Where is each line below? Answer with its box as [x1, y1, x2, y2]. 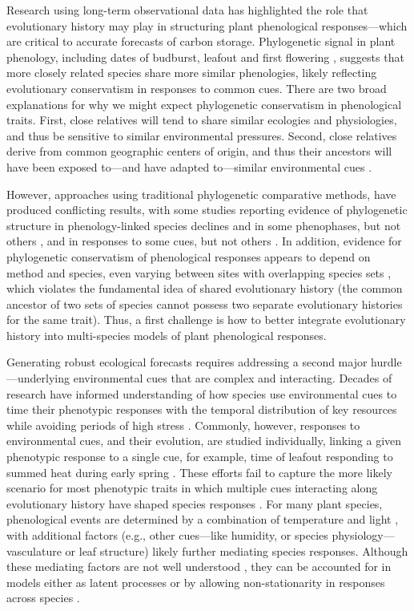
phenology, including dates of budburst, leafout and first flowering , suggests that [6, 48, 404, 65]
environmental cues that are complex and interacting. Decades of [73, 370, 392, 386]
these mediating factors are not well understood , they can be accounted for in [6, 558, 392, 575]
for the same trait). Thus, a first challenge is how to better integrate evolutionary [6, 311, 406, 328]
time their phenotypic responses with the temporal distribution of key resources [6, 401, 397, 418]
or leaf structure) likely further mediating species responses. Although [65, 542, 408, 559]
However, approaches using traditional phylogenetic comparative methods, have [6, 185, 396, 202]
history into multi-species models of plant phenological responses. [6, 326, 327, 343]
